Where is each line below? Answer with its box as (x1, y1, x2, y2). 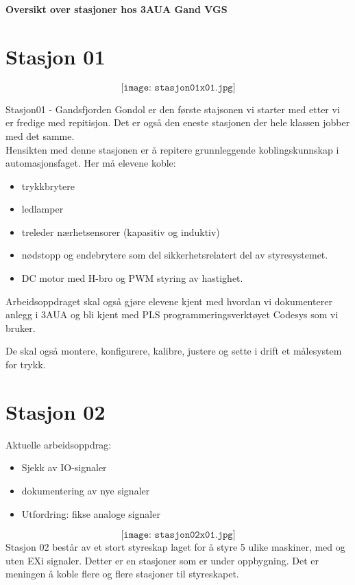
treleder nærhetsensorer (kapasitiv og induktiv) (21, 224, 220, 239)
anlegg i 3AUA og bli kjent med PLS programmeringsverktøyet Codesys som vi (5, 307, 339, 322)
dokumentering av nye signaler (21, 483, 150, 497)
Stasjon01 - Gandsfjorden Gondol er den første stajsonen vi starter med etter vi (5, 102, 340, 116)
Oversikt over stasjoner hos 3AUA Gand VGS (5, 2, 228, 16)
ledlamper (21, 202, 64, 216)
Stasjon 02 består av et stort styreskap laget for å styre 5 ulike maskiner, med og (5, 540, 345, 554)
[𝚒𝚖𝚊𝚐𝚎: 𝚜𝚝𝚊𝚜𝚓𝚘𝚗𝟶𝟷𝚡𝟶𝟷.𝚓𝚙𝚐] (121, 82, 236, 93)
